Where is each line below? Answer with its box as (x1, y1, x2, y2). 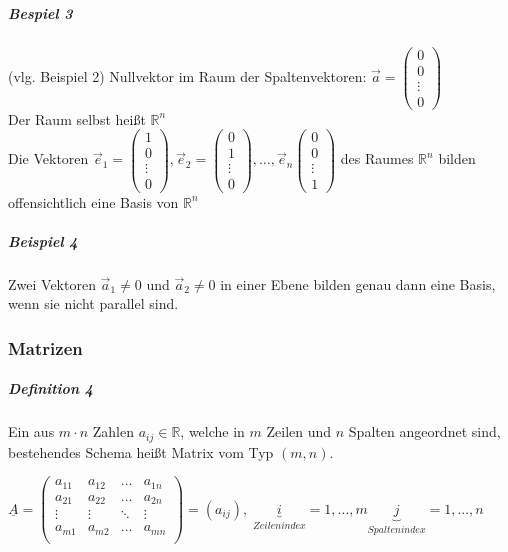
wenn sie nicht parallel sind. (8, 293, 179, 314)
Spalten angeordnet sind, (348, 421, 501, 442)
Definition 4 (8, 378, 94, 399)
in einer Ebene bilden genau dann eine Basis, (220, 273, 496, 294)
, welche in (180, 421, 245, 442)
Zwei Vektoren (8, 273, 96, 294)
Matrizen (8, 335, 83, 360)
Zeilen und (266, 421, 332, 442)
